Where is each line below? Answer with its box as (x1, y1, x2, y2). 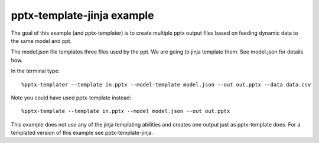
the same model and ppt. (11, 37, 72, 44)
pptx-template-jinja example (11, 9, 154, 22)
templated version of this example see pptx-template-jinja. (11, 129, 154, 137)
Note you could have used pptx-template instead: (11, 94, 132, 101)
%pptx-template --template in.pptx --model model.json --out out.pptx (21, 108, 230, 115)
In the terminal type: (11, 68, 60, 75)
